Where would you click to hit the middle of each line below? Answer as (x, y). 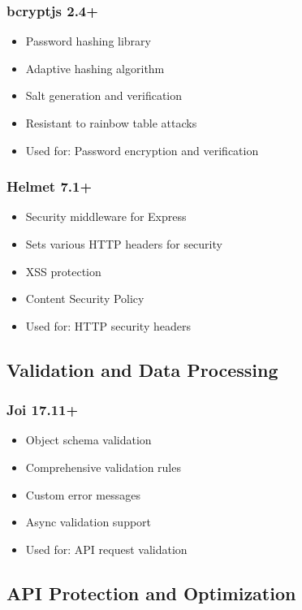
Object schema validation (88, 440)
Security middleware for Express (106, 216)
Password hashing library (88, 41)
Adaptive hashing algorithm (95, 68)
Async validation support (88, 522)
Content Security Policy (85, 299)
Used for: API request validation (106, 549)
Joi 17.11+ (43, 410)
